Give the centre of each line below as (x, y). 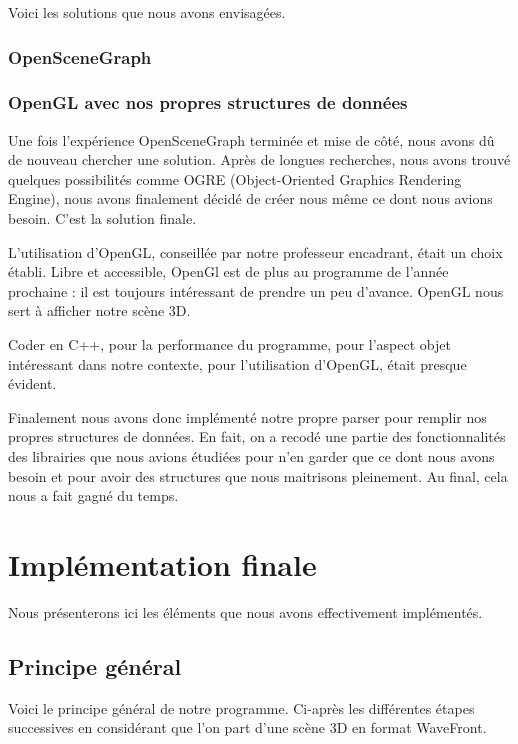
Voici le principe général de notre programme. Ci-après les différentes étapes (241, 707)
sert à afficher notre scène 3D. (99, 310)
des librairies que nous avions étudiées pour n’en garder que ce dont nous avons (251, 455)
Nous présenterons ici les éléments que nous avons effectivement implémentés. (245, 611)
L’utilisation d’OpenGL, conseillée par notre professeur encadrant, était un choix (255, 251)
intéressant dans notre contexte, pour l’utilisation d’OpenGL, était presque (237, 363)
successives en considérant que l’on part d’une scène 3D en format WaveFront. (247, 727)
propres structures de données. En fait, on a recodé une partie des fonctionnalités (257, 436)
